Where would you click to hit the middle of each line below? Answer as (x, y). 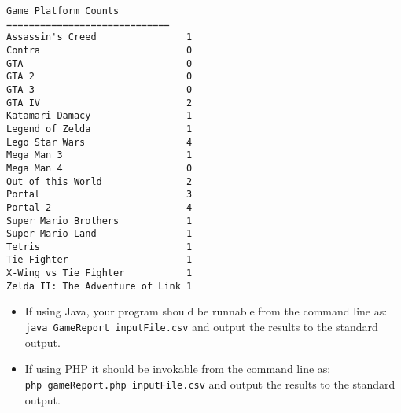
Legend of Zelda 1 (99, 129)
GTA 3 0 (99, 89)
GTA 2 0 (99, 77)
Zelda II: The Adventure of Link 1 (99, 286)
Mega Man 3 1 (99, 155)
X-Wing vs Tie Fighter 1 (99, 273)
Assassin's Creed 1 (99, 37)
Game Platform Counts (63, 11)
